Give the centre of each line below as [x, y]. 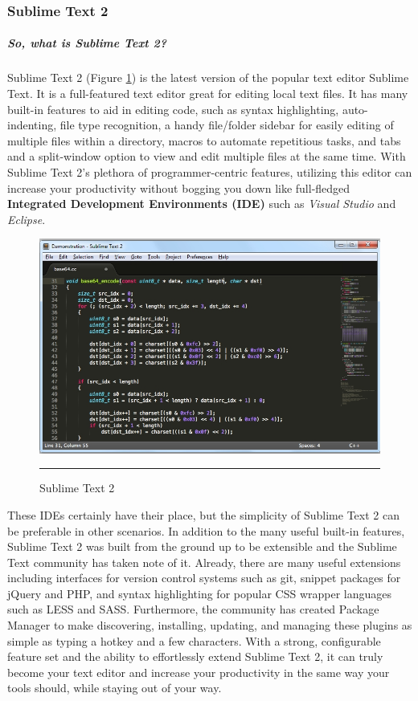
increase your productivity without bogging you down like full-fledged [179, 187]
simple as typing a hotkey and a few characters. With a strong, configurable [194, 640]
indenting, [32, 125]
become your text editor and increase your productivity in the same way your [199, 672]
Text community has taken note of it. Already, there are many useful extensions [204, 562]
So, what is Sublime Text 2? [87, 43]
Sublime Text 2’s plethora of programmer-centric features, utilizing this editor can [210, 171]
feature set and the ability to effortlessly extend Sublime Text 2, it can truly [195, 656]
